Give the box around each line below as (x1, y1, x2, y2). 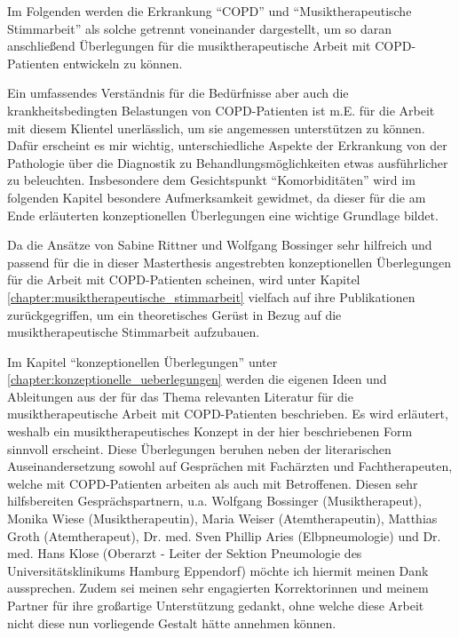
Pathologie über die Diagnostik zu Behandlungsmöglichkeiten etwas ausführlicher (7, 153, 448, 171)
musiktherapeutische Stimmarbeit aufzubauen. (7, 323, 260, 341)
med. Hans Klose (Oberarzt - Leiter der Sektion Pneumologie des (7, 544, 362, 562)
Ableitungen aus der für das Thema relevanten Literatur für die (7, 387, 353, 405)
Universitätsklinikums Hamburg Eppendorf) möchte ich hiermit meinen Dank (7, 561, 429, 579)
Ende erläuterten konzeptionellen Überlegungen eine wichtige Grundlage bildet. (7, 205, 439, 224)
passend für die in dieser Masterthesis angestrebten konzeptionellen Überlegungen (7, 252, 452, 271)
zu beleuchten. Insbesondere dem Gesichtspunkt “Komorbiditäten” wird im (7, 171, 415, 189)
